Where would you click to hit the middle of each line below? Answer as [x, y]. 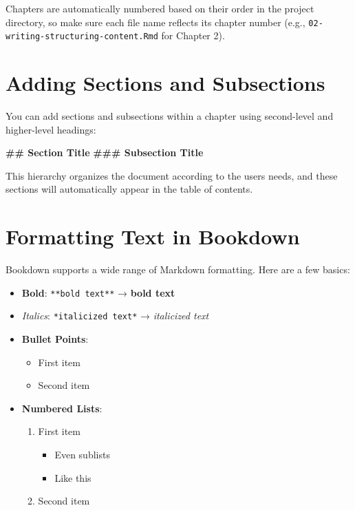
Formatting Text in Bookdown [153, 236]
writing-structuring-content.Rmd [82, 37]
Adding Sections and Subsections [165, 83]
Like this [73, 477]
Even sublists [82, 454]
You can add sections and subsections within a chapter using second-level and [170, 116]
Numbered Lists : [62, 408]
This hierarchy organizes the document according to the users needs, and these [172, 175]
